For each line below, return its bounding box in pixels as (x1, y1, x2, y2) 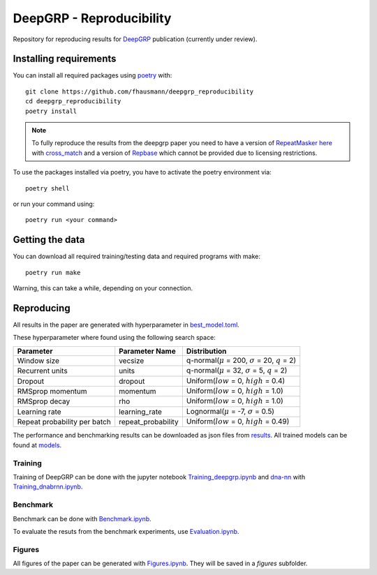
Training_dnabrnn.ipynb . (13, 482, 83, 491)
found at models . (13, 440, 62, 449)
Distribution (186, 346, 227, 356)
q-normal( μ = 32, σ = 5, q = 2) (186, 366, 288, 375)
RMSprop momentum (17, 387, 87, 396)
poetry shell (25, 184, 70, 192)
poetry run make (25, 269, 81, 276)
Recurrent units (17, 366, 68, 376)
